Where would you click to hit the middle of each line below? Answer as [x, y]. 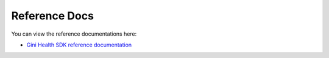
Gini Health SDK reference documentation [79, 45]
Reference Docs [53, 16]
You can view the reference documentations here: [74, 34]
